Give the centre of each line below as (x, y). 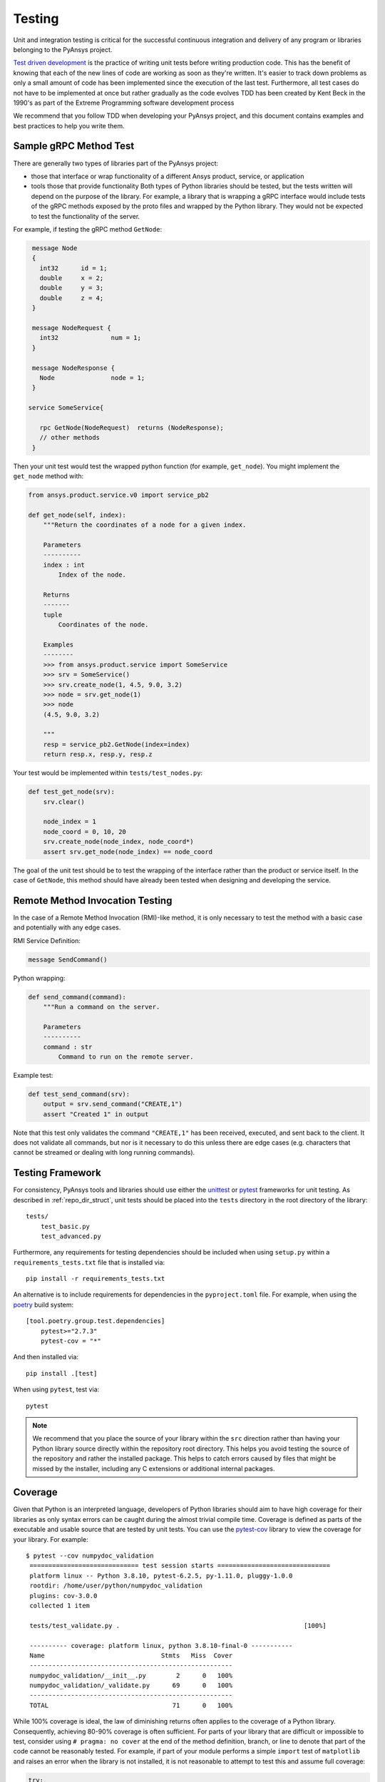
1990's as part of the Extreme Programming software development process (124, 103)
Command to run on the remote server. (126, 1056)
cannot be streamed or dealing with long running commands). (104, 1153)
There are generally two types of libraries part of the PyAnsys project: (116, 163)
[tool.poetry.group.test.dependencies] (96, 1321)
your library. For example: (51, 1539)
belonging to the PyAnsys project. (63, 49)
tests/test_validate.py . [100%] (178, 1626)
